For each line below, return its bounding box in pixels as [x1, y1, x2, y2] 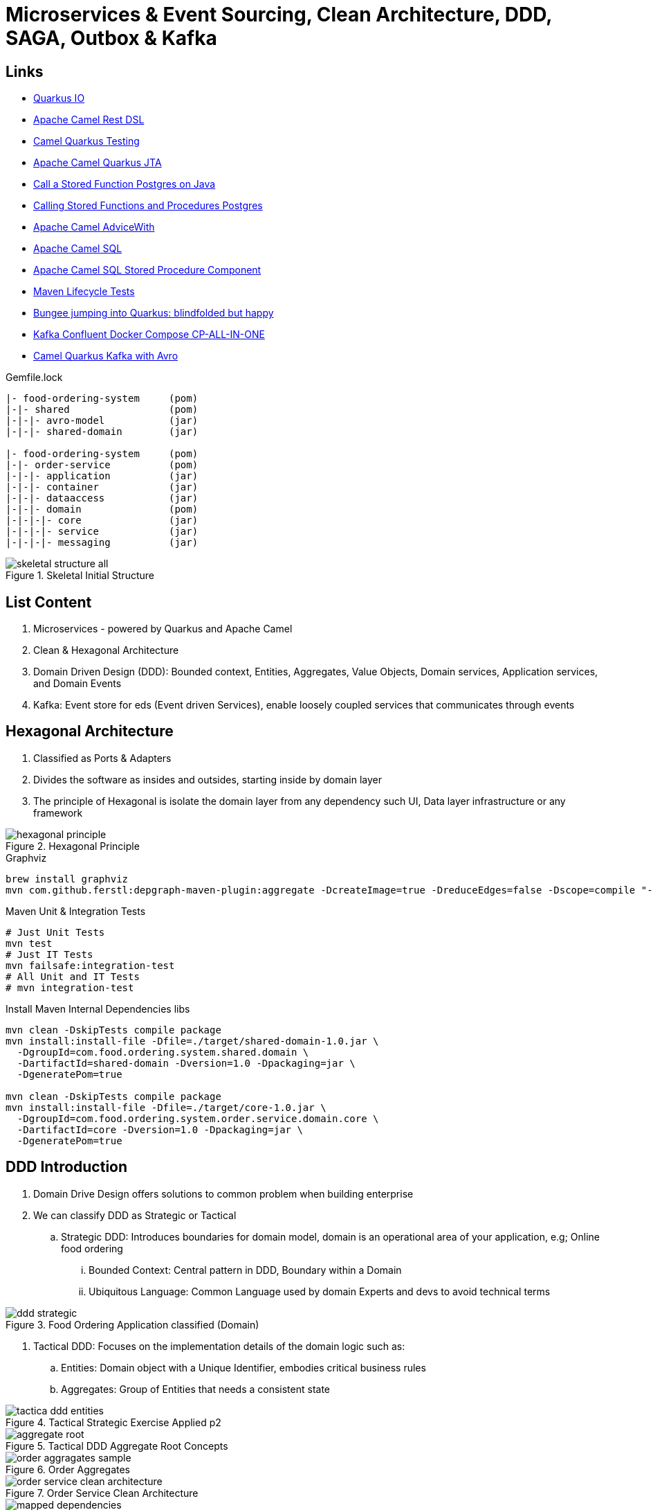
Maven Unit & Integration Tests [6, 905, 146, 917]
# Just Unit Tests [6, 926, 105, 938]
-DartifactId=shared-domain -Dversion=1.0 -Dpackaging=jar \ [17, 1057, 356, 1069]
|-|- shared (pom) [6, 404, 199, 416]
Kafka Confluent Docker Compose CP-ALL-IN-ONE [33, 328, 265, 341]
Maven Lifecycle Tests [33, 285, 135, 298]
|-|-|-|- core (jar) [6, 515, 199, 526]
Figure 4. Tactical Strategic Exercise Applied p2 [6, 1416, 221, 1428]
